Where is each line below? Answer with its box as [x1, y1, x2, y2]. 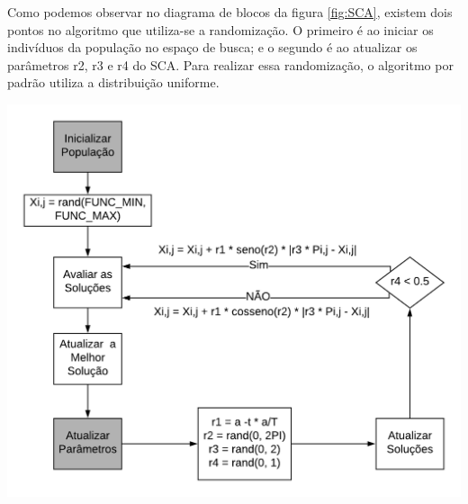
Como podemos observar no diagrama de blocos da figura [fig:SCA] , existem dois [7, 3, 453, 21]
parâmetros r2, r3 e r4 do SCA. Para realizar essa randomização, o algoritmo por [7, 55, 454, 74]
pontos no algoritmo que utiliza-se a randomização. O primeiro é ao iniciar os [7, 20, 434, 39]
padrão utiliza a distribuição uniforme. [7, 73, 220, 92]
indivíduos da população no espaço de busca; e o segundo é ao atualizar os [7, 38, 418, 57]
